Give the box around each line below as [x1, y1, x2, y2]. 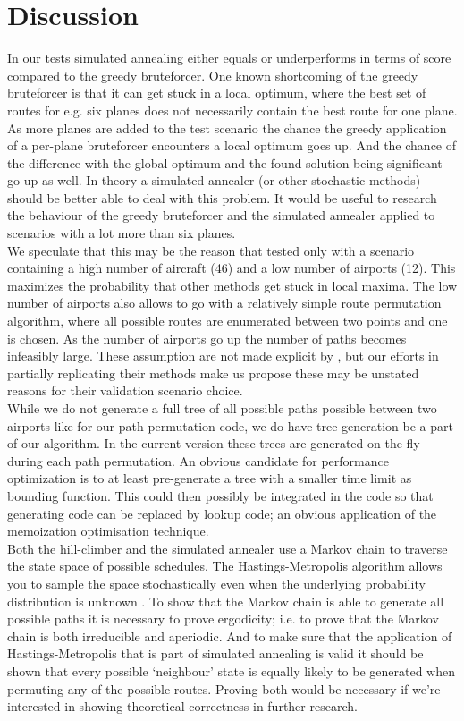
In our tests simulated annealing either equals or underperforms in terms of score [7, 48, 451, 67]
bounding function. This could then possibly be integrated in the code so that [7, 486, 434, 505]
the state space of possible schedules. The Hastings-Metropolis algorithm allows [7, 556, 443, 575]
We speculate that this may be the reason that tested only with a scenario [7, 241, 415, 259]
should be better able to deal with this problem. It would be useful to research [7, 188, 437, 207]
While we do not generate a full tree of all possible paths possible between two [7, 399, 437, 417]
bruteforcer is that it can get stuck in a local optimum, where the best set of [7, 83, 426, 102]
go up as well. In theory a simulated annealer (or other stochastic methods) [7, 171, 421, 190]
